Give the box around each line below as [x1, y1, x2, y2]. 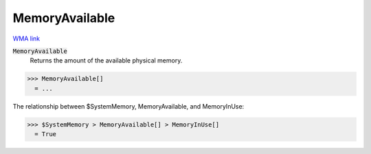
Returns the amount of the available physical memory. [30, 56, 183, 65]
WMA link [12, 34, 41, 43]
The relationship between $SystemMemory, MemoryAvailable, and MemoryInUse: [12, 102, 245, 110]
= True [34, 131, 57, 138]
